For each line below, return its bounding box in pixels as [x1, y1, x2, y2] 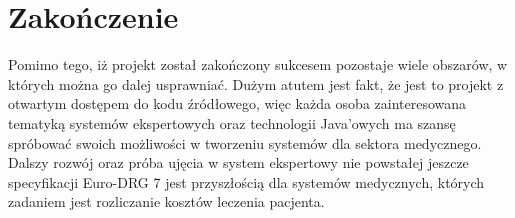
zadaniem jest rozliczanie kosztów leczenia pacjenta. [8, 191, 325, 212]
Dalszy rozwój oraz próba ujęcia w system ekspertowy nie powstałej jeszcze [8, 152, 469, 173]
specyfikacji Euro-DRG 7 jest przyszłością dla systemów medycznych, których [8, 171, 485, 192]
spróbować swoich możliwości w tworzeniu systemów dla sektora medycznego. [8, 132, 482, 153]
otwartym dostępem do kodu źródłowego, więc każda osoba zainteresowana [8, 93, 467, 114]
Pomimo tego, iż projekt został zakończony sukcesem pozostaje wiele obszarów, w [8, 54, 508, 75]
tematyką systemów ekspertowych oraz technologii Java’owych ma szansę [8, 112, 456, 133]
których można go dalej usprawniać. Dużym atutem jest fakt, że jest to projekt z [8, 73, 504, 94]
